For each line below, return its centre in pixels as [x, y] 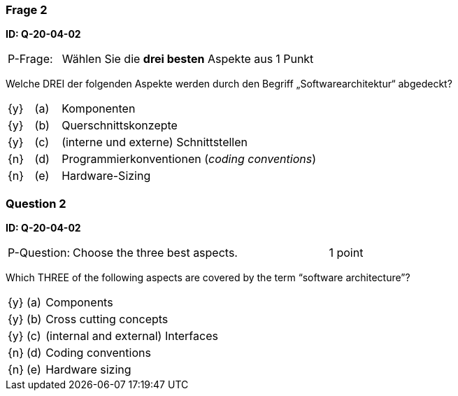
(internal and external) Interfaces [132, 336]
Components [79, 303]
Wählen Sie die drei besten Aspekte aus [167, 59]
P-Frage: [30, 59]
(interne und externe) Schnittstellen [155, 142]
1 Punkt [295, 59]
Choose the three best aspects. [155, 253]
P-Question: [39, 253]
